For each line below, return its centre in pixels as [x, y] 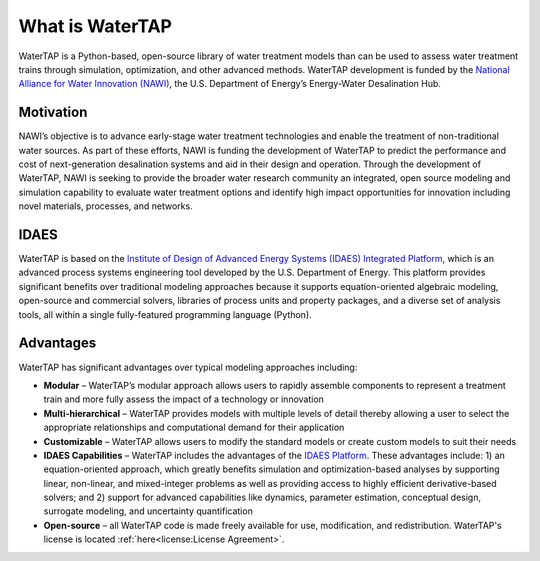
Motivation [53, 112]
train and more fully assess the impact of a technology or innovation [184, 399]
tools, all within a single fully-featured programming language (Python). [165, 314]
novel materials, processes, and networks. [106, 206]
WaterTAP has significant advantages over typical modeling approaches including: [188, 367]
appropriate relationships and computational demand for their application [194, 427]
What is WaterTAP [95, 26]
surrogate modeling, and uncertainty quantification [148, 511]
